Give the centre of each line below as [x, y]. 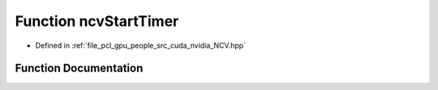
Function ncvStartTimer [97, 21]
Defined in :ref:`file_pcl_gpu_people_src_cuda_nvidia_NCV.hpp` [141, 45]
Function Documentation [79, 69]
